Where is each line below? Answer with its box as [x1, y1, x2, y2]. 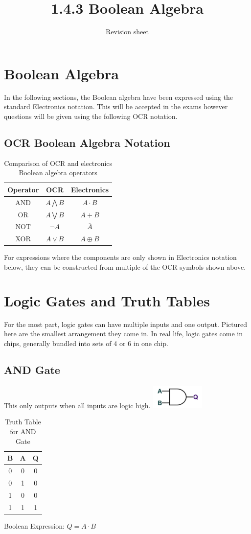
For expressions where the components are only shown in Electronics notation [4, 252, 237, 262]
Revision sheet [106, 26, 149, 37]
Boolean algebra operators [19, 167, 97, 178]
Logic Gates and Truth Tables [4, 290, 210, 310]
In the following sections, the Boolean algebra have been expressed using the [4, 92, 233, 102]
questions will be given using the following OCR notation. [4, 111, 178, 121]
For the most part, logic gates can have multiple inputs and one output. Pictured [4, 319, 247, 329]
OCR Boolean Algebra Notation [4, 135, 170, 150]
